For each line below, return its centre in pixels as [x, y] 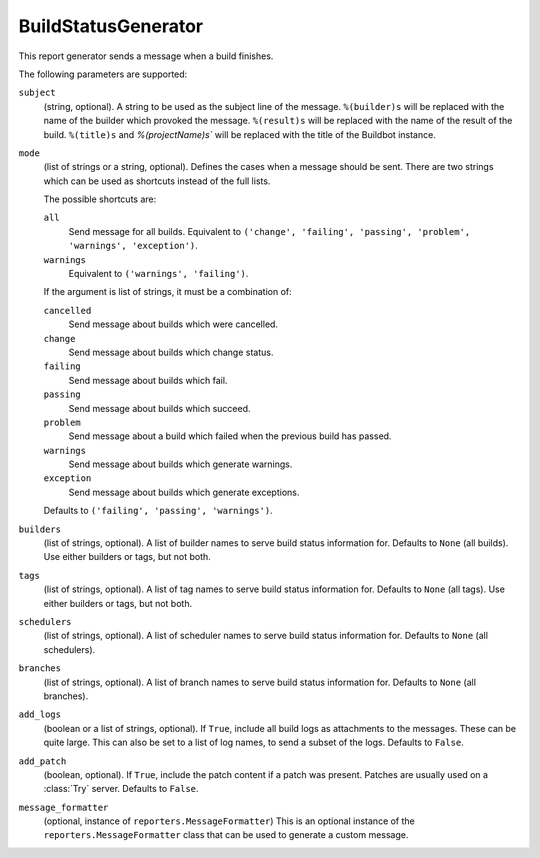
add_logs [40, 714]
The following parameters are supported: [103, 74]
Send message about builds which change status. [171, 352]
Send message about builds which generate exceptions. [184, 492]
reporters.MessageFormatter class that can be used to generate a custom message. [226, 835]
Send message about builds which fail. [148, 380]
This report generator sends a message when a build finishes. [146, 56]
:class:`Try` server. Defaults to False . [121, 789]
